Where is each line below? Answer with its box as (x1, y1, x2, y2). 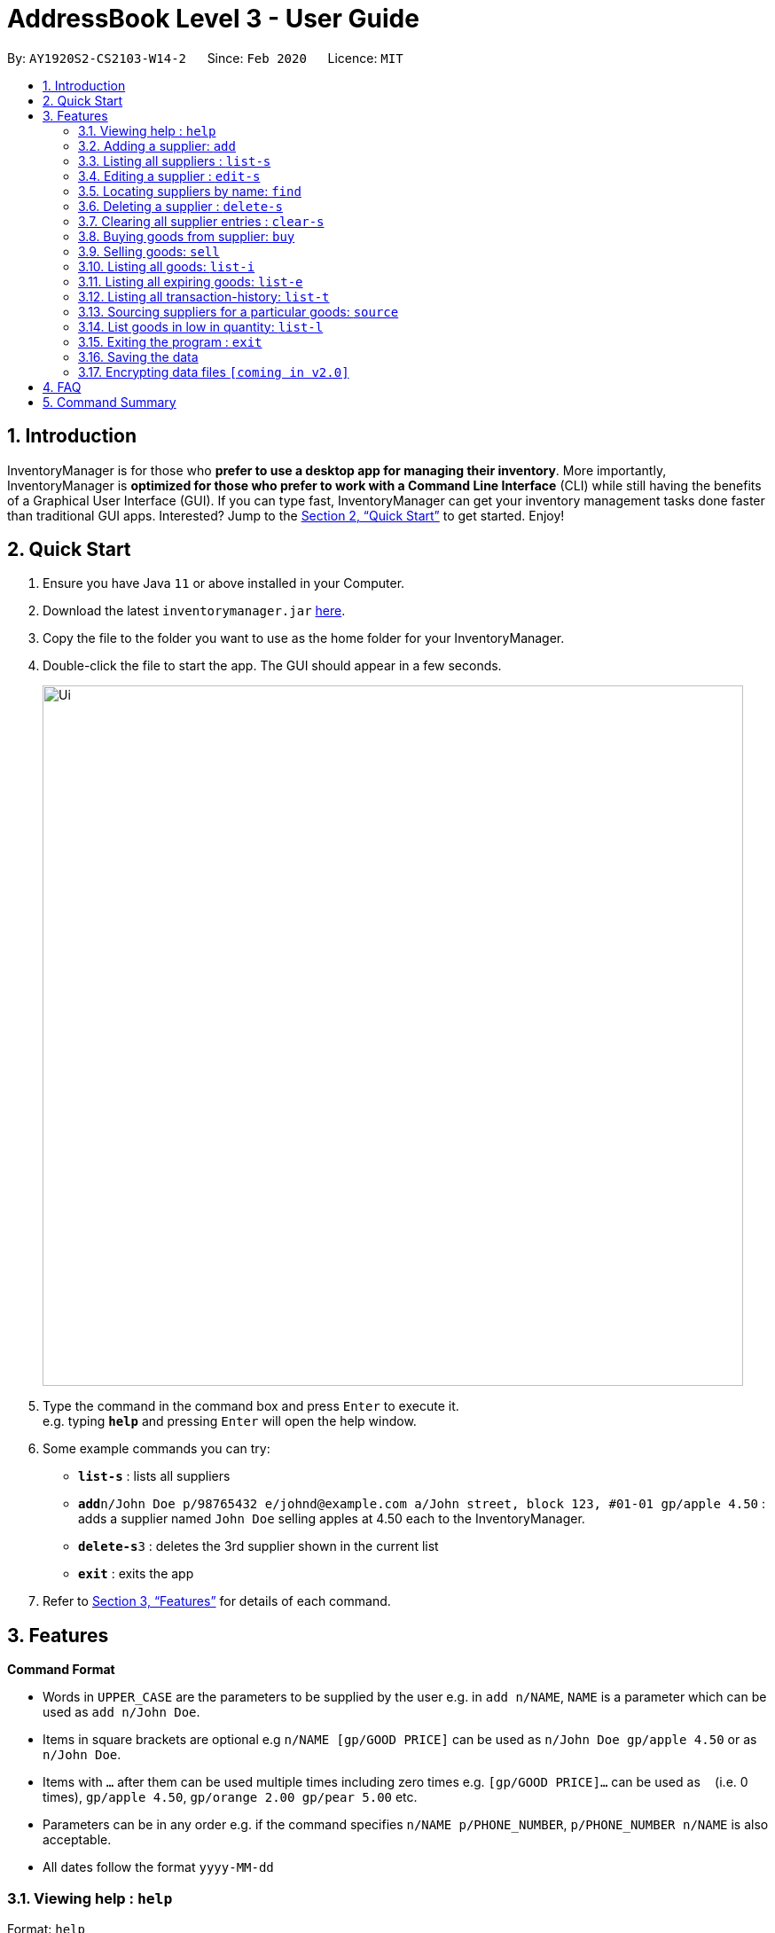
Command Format (7, 1662, 115, 1678)
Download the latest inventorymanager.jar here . (43, 603, 346, 619)
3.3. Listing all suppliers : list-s (78, 153, 271, 168)
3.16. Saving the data (78, 348, 199, 364)
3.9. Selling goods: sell (78, 243, 220, 259)
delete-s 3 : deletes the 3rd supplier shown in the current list (78, 1538, 439, 1554)
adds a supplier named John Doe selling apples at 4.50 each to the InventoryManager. (78, 1511, 585, 1527)
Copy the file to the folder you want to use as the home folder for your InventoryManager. (43, 630, 565, 646)
